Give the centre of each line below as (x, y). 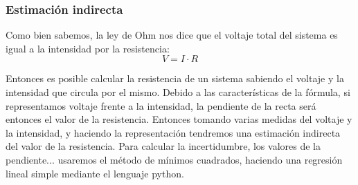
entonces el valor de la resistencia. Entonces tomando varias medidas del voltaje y (179, 119)
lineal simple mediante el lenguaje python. (95, 173)
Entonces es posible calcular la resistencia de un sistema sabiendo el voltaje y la (175, 78)
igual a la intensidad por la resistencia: (88, 48)
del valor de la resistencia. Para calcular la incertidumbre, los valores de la (163, 146)
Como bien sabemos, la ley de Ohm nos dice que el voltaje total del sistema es (172, 35)
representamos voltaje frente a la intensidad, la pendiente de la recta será (161, 105)
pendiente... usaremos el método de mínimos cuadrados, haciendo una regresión (174, 159)
